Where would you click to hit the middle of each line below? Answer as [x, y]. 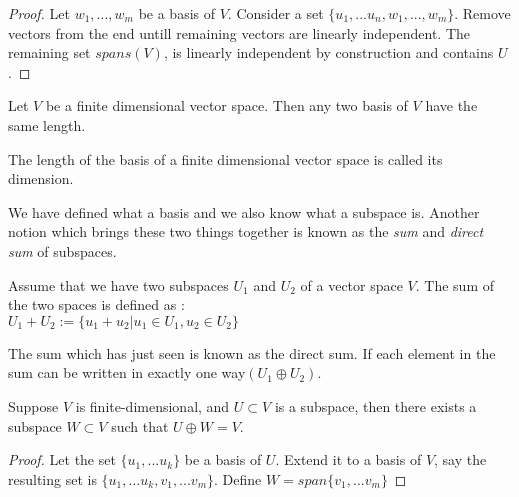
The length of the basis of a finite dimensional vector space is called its [225, 158]
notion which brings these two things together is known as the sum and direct [246, 231]
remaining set [49, 52]
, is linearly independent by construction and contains [328, 52]
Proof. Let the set [62, 459]
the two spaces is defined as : [96, 304]
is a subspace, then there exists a [375, 405]
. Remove [482, 13]
